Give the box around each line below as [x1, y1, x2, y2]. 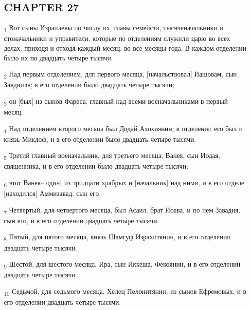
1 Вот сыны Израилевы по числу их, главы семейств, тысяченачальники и [4, 22, 223, 34]
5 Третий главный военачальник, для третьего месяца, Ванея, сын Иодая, [4, 150, 220, 162]
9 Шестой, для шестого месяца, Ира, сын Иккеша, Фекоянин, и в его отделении [4, 259, 241, 270]
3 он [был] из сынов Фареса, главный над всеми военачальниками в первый [4, 96, 228, 107]
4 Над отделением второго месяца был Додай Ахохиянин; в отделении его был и [4, 123, 243, 135]
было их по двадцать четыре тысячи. [4, 52, 113, 62]
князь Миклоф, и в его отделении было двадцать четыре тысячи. [4, 134, 196, 144]
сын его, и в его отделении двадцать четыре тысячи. [4, 215, 159, 225]
